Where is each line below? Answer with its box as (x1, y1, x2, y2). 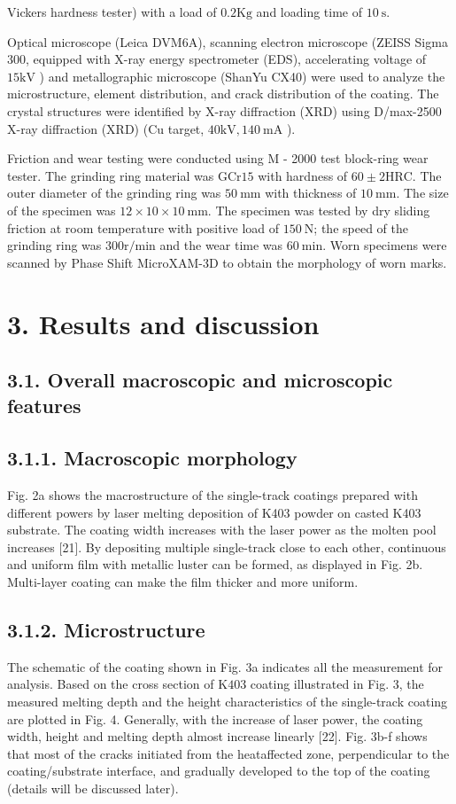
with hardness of (258, 166, 348, 184)
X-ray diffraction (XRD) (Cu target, (7, 119, 205, 137)
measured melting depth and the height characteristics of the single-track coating (7, 692, 448, 711)
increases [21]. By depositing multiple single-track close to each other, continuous (7, 537, 446, 556)
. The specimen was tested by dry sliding (207, 200, 430, 219)
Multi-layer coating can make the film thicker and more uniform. (7, 573, 359, 591)
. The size (396, 183, 449, 202)
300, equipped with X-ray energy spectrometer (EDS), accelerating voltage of (7, 50, 427, 68)
